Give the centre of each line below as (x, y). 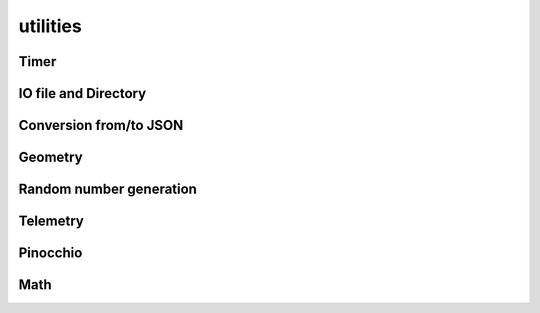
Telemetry (51, 221)
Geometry (51, 157)
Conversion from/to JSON (101, 125)
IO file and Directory (82, 93)
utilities (50, 26)
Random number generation (107, 189)
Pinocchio (50, 253)
